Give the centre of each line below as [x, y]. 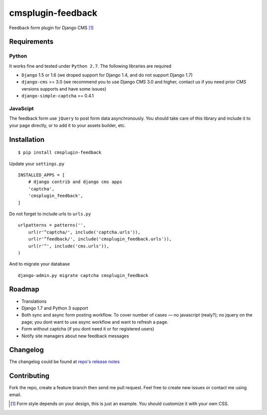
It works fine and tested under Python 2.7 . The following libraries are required [90, 66]
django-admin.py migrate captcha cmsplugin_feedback [83, 275]
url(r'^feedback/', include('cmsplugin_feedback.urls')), [100, 239]
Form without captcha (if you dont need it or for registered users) [88, 329]
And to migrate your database [40, 264]
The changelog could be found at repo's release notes [65, 362]
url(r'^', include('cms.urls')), [69, 246]
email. [15, 394]
